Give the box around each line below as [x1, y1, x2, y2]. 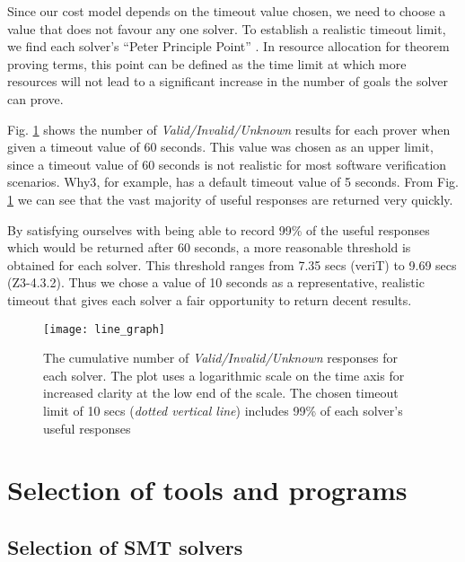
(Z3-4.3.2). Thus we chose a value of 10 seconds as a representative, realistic [7, 273, 425, 292]
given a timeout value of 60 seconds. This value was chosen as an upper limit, [7, 137, 434, 156]
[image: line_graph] [43, 322, 166, 336]
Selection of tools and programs [7, 471, 408, 508]
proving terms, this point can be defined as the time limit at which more [7, 54, 407, 73]
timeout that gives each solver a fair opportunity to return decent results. [7, 290, 412, 309]
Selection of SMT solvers [7, 532, 243, 560]
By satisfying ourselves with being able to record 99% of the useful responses [7, 220, 430, 239]
